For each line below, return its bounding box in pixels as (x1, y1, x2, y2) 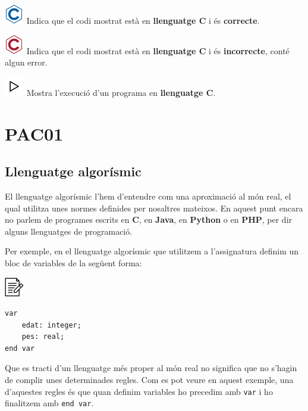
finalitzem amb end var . (5, 397, 94, 409)
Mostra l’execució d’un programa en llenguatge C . (26, 86, 216, 98)
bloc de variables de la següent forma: (5, 256, 142, 269)
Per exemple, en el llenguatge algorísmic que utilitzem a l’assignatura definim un (5, 245, 299, 257)
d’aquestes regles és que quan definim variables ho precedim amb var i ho (5, 385, 273, 397)
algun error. (5, 56, 48, 68)
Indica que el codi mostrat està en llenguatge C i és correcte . (26, 14, 260, 26)
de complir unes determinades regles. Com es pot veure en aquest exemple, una (5, 373, 294, 386)
